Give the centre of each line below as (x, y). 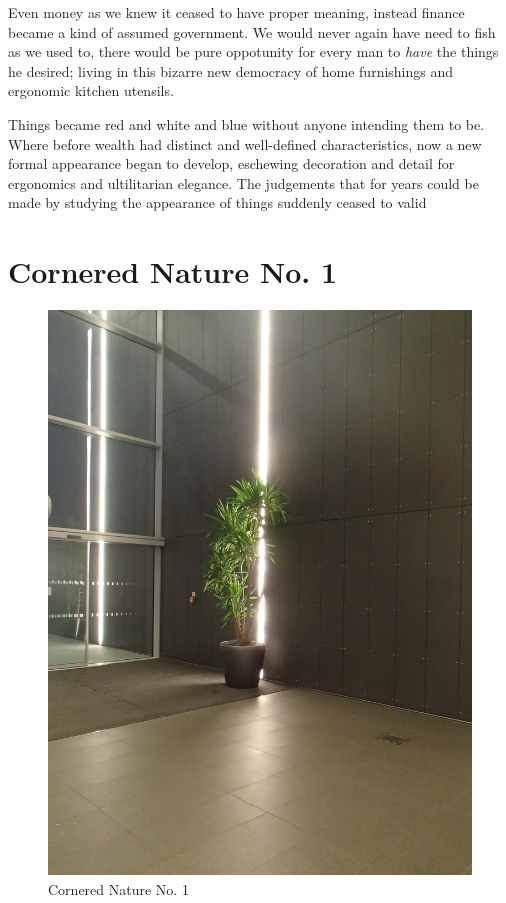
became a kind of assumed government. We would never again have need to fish (252, 31)
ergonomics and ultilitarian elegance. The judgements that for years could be (243, 182)
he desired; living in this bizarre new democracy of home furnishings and (231, 70)
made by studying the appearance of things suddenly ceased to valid (217, 202)
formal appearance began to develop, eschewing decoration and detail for (231, 163)
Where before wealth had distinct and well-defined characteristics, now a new (245, 143)
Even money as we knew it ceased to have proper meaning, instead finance (236, 12)
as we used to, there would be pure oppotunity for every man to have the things (253, 51)
